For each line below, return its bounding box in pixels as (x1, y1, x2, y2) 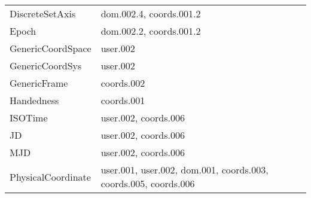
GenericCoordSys (10, 59, 82, 72)
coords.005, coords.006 (100, 176, 195, 190)
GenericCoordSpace (10, 41, 92, 55)
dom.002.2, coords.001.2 (100, 24, 201, 38)
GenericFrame (10, 76, 68, 90)
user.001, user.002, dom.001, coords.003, (100, 163, 269, 176)
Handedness (10, 93, 59, 107)
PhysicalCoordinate (10, 169, 91, 184)
